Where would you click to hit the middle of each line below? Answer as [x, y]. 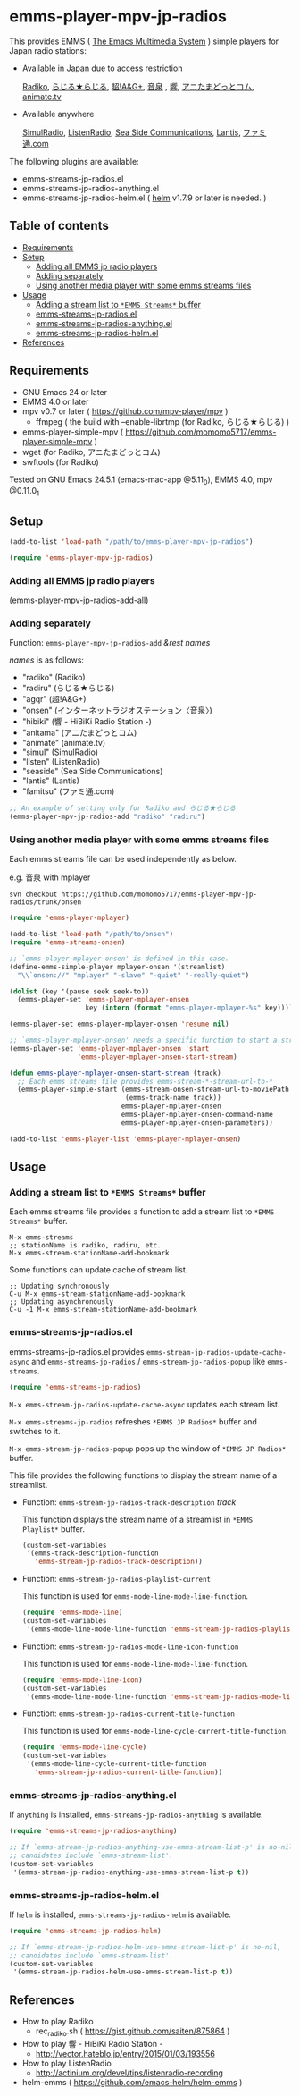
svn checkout [33, 895]
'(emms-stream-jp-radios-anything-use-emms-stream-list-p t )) [131, 1872]
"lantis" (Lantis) [51, 781]
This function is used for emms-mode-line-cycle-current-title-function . [155, 1731]
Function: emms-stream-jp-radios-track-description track [129, 1502]
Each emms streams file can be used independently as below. [123, 859]
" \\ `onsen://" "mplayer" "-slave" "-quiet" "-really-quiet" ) [133, 975]
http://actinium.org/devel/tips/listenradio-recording [129, 2073]
